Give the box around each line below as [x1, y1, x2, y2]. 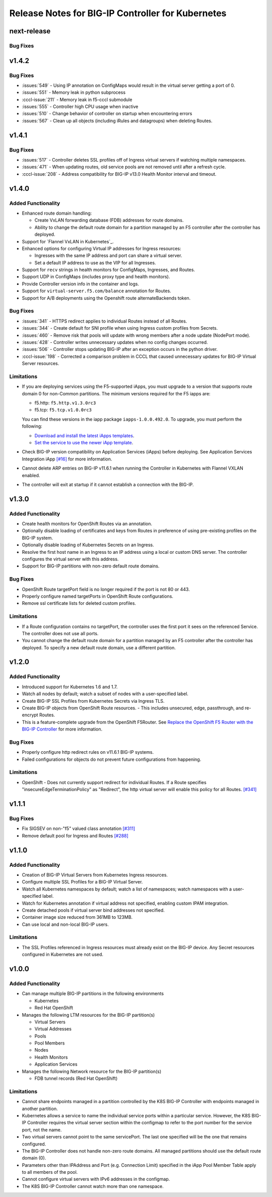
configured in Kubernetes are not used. [22, 952, 103, 958]
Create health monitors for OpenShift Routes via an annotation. [22, 521, 153, 527]
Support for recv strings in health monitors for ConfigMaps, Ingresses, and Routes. [22, 267, 195, 273]
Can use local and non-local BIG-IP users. [22, 921, 109, 927]
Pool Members [34, 1040, 65, 1046]
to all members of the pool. [22, 1169, 78, 1175]
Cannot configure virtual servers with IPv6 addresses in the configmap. [22, 1176, 170, 1182]
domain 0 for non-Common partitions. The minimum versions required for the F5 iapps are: [22, 390, 211, 396]
